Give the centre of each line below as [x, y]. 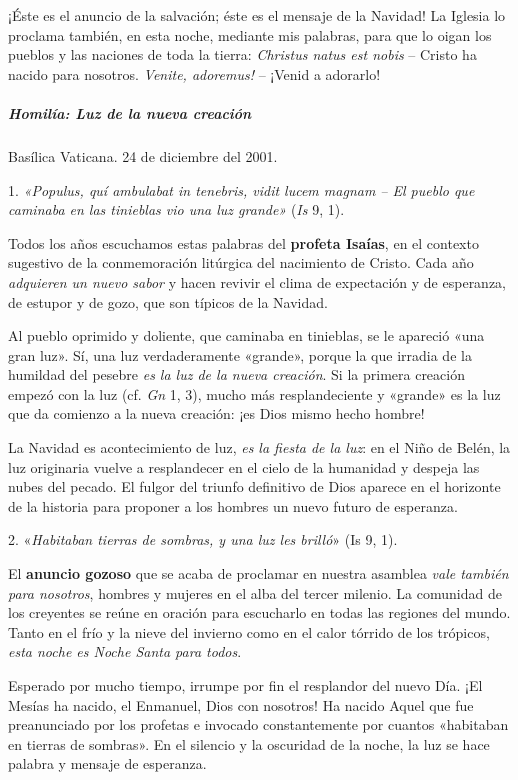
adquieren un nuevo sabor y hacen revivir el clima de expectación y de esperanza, [257, 281]
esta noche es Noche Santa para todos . [125, 651]
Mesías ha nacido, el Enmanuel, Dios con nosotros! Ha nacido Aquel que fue [241, 704]
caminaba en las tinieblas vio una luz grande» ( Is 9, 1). [176, 209]
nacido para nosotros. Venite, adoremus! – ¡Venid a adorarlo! [194, 73]
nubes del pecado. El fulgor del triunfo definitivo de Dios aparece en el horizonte [254, 486]
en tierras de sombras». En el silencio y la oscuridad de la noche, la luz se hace [249, 743]
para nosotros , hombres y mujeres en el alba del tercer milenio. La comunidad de [255, 592]
